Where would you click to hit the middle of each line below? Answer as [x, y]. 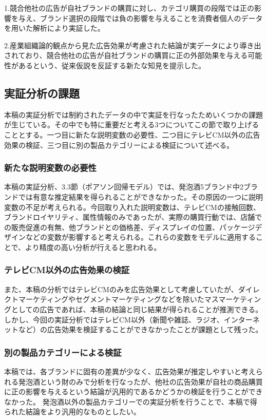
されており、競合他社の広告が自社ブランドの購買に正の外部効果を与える [126, 55]
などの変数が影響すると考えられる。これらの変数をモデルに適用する [140, 237]
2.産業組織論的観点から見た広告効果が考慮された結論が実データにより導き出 [133, 45]
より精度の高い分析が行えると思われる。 [93, 247]
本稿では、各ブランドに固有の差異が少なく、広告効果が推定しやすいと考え [130, 371]
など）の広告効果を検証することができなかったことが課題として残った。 [140, 329]
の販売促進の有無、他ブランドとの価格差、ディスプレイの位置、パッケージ [130, 227]
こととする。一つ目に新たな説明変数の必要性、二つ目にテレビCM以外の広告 [132, 134]
